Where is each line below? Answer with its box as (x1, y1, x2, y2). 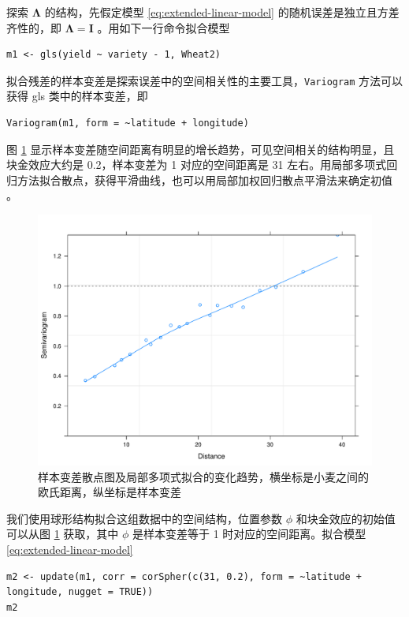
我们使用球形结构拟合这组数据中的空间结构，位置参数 (6, 510, 282, 526)
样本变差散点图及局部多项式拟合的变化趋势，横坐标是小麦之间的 (38, 468, 369, 484)
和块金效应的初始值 (296, 510, 396, 526)
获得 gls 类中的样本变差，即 (6, 88, 148, 104)
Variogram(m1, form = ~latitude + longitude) (6, 118, 249, 129)
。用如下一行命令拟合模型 (97, 19, 230, 36)
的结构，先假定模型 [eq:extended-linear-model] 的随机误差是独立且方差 (44, 4, 400, 20)
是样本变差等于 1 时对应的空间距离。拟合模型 (132, 525, 366, 542)
